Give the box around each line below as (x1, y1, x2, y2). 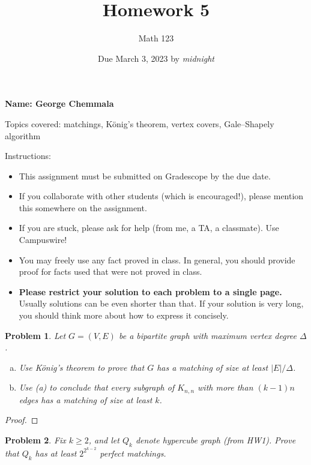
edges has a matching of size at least (19, 393, 152, 406)
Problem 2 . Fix (5, 434, 66, 446)
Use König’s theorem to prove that (19, 361, 145, 373)
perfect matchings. (100, 446, 166, 459)
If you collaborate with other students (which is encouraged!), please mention (19, 190, 304, 202)
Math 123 (138, 32, 174, 44)
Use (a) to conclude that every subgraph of (19, 381, 175, 394)
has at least (35, 446, 77, 459)
